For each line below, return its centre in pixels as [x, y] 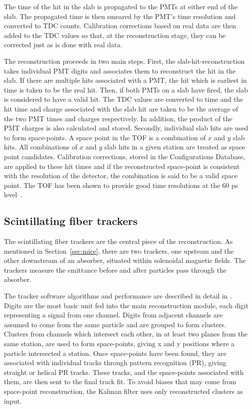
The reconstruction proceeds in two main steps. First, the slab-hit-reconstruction [124, 61]
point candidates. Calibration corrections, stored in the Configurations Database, [125, 156]
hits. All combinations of [41, 147]
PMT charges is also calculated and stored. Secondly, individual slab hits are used [126, 128]
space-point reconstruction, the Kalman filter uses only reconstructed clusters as [124, 391]
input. [13, 400]
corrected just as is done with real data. [63, 45]
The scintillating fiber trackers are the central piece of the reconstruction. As [118, 241]
